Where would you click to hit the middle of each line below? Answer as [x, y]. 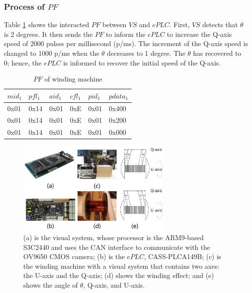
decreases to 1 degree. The [146, 53]
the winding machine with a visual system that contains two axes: [121, 266]
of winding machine [73, 79]
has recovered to [217, 53]
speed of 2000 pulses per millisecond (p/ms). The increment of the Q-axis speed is [126, 43]
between [114, 24]
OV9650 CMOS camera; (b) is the [74, 256]
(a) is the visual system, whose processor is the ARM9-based [114, 237]
